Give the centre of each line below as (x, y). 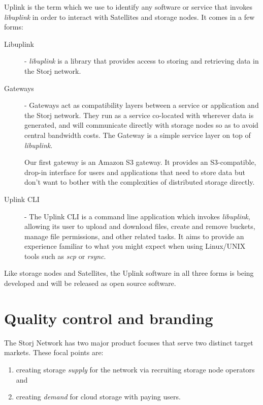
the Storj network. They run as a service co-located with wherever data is (139, 115)
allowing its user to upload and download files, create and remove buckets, (140, 226)
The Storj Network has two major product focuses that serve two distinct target (129, 342)
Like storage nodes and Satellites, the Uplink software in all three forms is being (129, 273)
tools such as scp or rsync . (65, 256)
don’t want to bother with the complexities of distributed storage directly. (140, 182)
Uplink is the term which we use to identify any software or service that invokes (128, 7)
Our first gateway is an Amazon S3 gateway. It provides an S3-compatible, (140, 162)
